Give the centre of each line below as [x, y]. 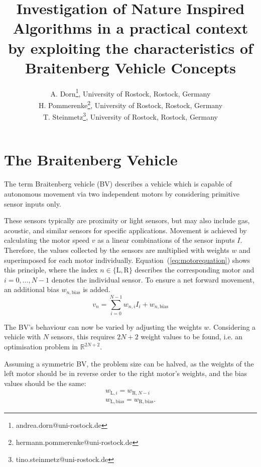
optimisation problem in [41, 347]
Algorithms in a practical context [130, 28]
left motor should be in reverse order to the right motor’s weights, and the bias [126, 373]
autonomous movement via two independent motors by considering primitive [122, 193]
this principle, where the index [51, 270]
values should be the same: [45, 383]
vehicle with [23, 337]
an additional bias [32, 289]
